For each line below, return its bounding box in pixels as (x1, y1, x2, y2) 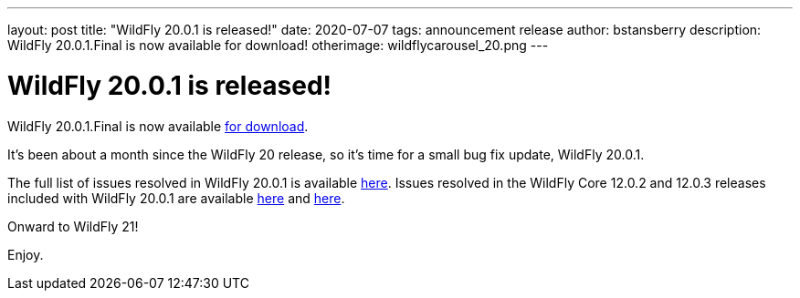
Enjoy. (7, 246, 44, 262)
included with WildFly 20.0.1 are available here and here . (7, 190, 345, 206)
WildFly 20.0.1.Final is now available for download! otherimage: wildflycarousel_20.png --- (7, 37, 549, 53)
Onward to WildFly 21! (7, 218, 139, 234)
